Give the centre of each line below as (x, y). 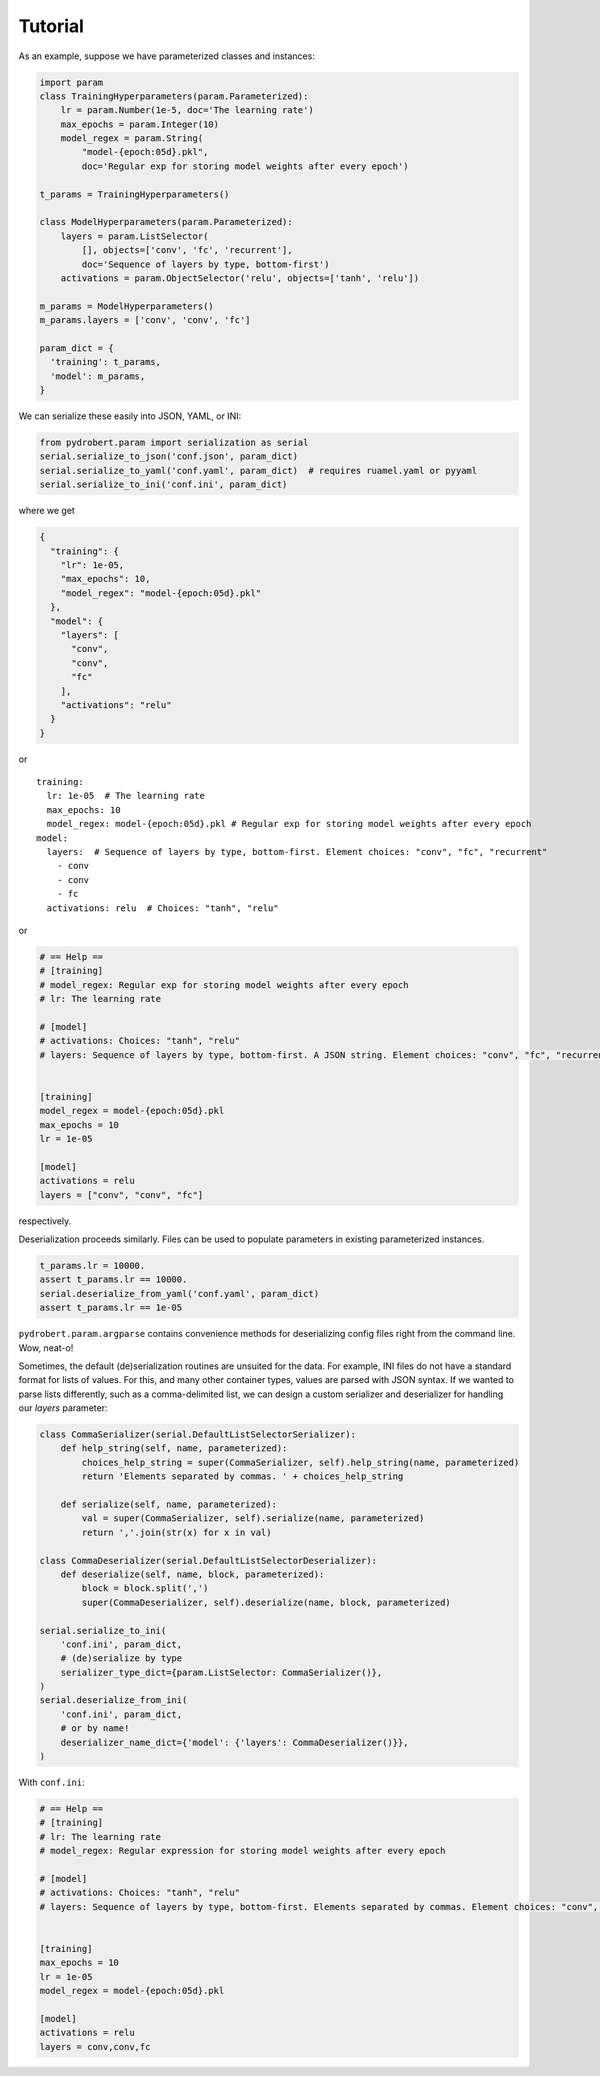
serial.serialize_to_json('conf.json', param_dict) (169, 456)
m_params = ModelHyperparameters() (126, 306)
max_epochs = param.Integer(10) (140, 124)
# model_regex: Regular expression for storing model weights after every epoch (242, 1851)
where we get (46, 511)
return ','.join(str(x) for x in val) (176, 1532)
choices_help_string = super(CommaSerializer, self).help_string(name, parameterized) (300, 1462)
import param (71, 82)
